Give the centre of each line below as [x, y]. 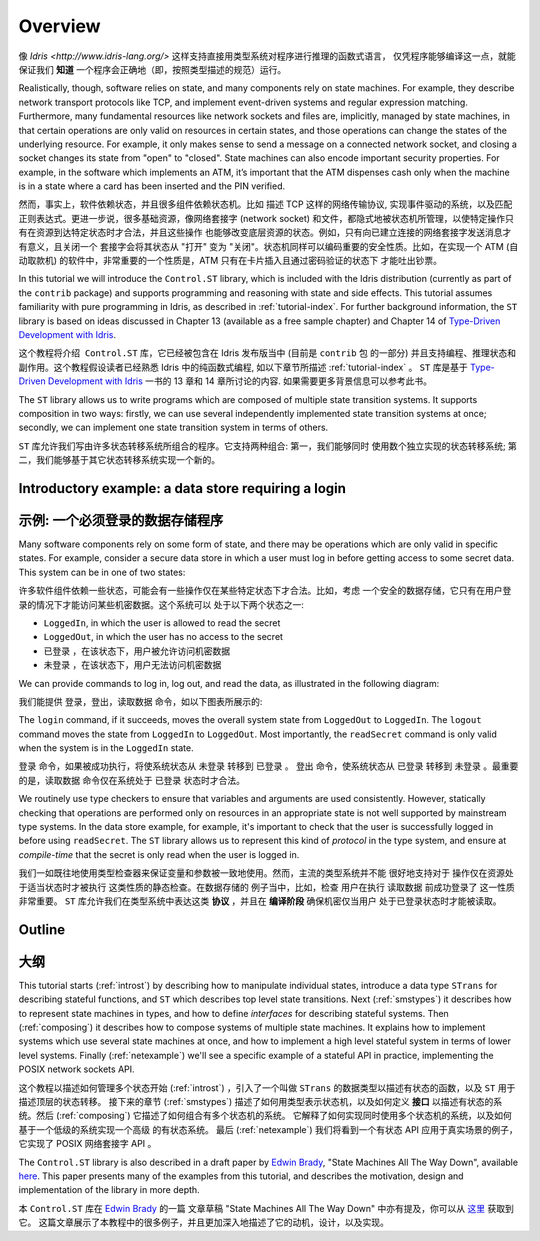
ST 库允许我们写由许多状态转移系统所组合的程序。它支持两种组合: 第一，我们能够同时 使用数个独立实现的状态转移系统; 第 [267, 446]
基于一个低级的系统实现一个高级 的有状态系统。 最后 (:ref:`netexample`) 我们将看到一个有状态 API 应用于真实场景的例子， [268, 1129]
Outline [41, 929]
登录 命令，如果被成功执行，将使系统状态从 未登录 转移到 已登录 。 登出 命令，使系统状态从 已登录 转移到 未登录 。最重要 [268, 766]
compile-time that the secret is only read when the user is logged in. [159, 854]
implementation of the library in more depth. [109, 1190]
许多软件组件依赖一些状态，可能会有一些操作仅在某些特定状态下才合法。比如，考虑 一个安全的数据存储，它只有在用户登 [265, 591]
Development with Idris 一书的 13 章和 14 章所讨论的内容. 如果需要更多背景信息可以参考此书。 [240, 381]
